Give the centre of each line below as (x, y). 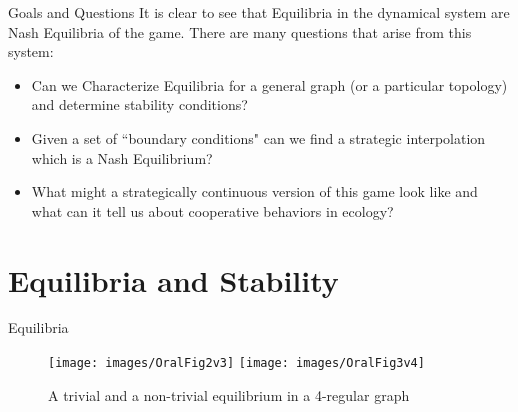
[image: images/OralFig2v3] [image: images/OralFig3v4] (236, 363)
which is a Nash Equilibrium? (122, 157)
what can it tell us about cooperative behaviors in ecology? (212, 210)
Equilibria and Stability (173, 279)
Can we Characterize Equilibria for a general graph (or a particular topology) (269, 84)
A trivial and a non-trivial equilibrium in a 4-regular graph (229, 394)
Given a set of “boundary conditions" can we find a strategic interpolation (258, 137)
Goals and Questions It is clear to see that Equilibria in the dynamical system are (259, 12)
